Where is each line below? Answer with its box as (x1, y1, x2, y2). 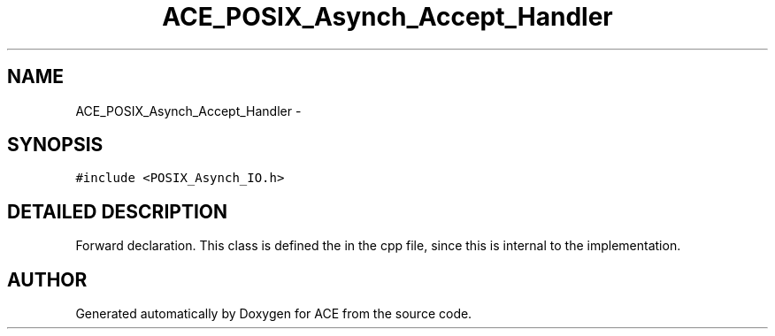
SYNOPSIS (7, 134, 104, 157)
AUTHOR (7, 268, 88, 291)
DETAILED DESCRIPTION (7, 200, 228, 223)
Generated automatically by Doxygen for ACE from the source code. (75, 306, 472, 322)
